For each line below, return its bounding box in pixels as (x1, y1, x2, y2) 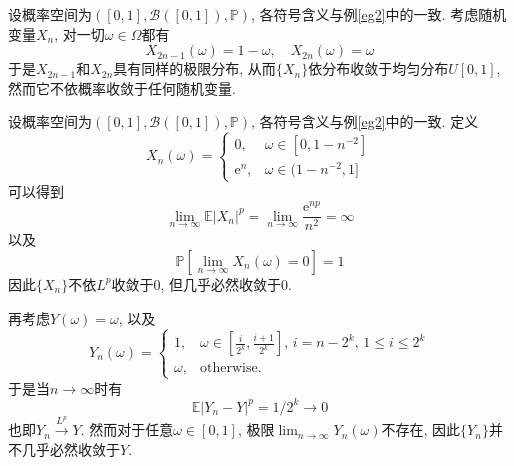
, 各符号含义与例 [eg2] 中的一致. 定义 (251, 111, 479, 132)
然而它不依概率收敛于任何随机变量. (8, 77, 236, 98)
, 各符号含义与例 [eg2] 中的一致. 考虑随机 (251, 4, 507, 24)
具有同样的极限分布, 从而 (113, 58, 276, 79)
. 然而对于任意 (80, 419, 174, 440)
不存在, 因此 (381, 419, 461, 440)
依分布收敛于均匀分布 (308, 58, 449, 79)
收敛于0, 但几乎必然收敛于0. (111, 273, 292, 294)
